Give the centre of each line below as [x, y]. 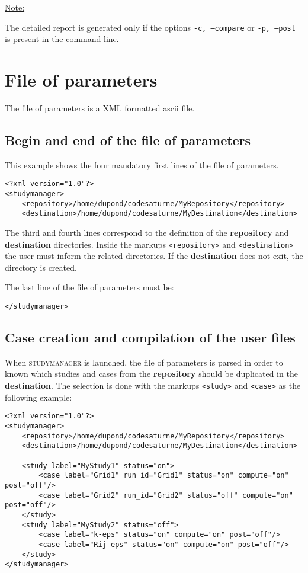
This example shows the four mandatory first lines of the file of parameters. [142, 164]
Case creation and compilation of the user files [150, 337]
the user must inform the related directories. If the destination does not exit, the [154, 256]
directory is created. [41, 267]
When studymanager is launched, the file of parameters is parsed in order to [144, 362]
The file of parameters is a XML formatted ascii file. [100, 108]
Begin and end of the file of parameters [128, 140]
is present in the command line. [62, 39]
